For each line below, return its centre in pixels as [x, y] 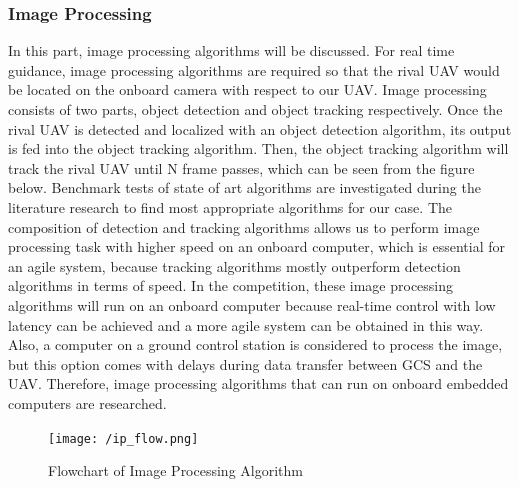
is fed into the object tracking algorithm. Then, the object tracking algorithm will [258, 148]
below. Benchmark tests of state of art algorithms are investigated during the [244, 187]
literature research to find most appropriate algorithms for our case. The [230, 206]
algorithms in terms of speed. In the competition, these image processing [231, 285]
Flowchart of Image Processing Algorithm [175, 470]
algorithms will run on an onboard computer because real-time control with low [252, 304]
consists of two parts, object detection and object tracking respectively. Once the [255, 109]
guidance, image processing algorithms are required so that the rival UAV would [254, 69]
